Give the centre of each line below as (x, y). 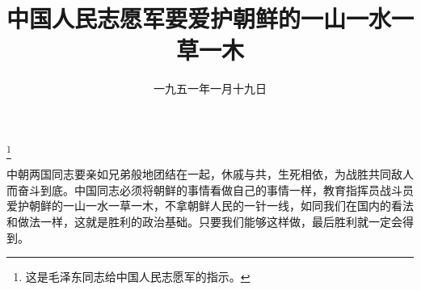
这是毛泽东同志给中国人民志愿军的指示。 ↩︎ (138, 277)
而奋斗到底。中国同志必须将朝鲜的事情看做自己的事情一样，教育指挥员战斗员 (210, 189)
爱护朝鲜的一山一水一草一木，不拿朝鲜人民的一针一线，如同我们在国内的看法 (210, 206)
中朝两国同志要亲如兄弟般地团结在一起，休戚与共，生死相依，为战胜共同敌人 (210, 174)
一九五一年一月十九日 (210, 88)
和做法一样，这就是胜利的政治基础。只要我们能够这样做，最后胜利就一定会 (204, 222)
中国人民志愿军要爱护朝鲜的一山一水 (199, 18)
